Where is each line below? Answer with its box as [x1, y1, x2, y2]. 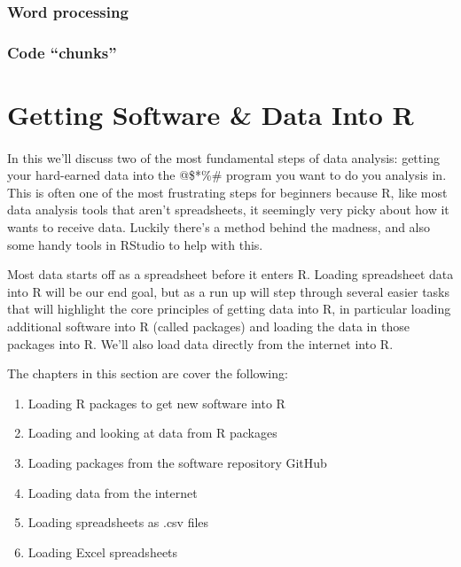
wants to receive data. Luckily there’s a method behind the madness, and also [7, 218, 431, 237]
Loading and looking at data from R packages [27, 423, 277, 442]
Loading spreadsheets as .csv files [27, 513, 209, 532]
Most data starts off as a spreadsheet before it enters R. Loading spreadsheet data [7, 265, 454, 283]
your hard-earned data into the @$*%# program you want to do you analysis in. [7, 166, 447, 184]
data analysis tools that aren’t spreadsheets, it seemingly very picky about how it [7, 200, 449, 219]
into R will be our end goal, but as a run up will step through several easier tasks [7, 282, 450, 300]
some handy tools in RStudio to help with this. [7, 235, 263, 253]
